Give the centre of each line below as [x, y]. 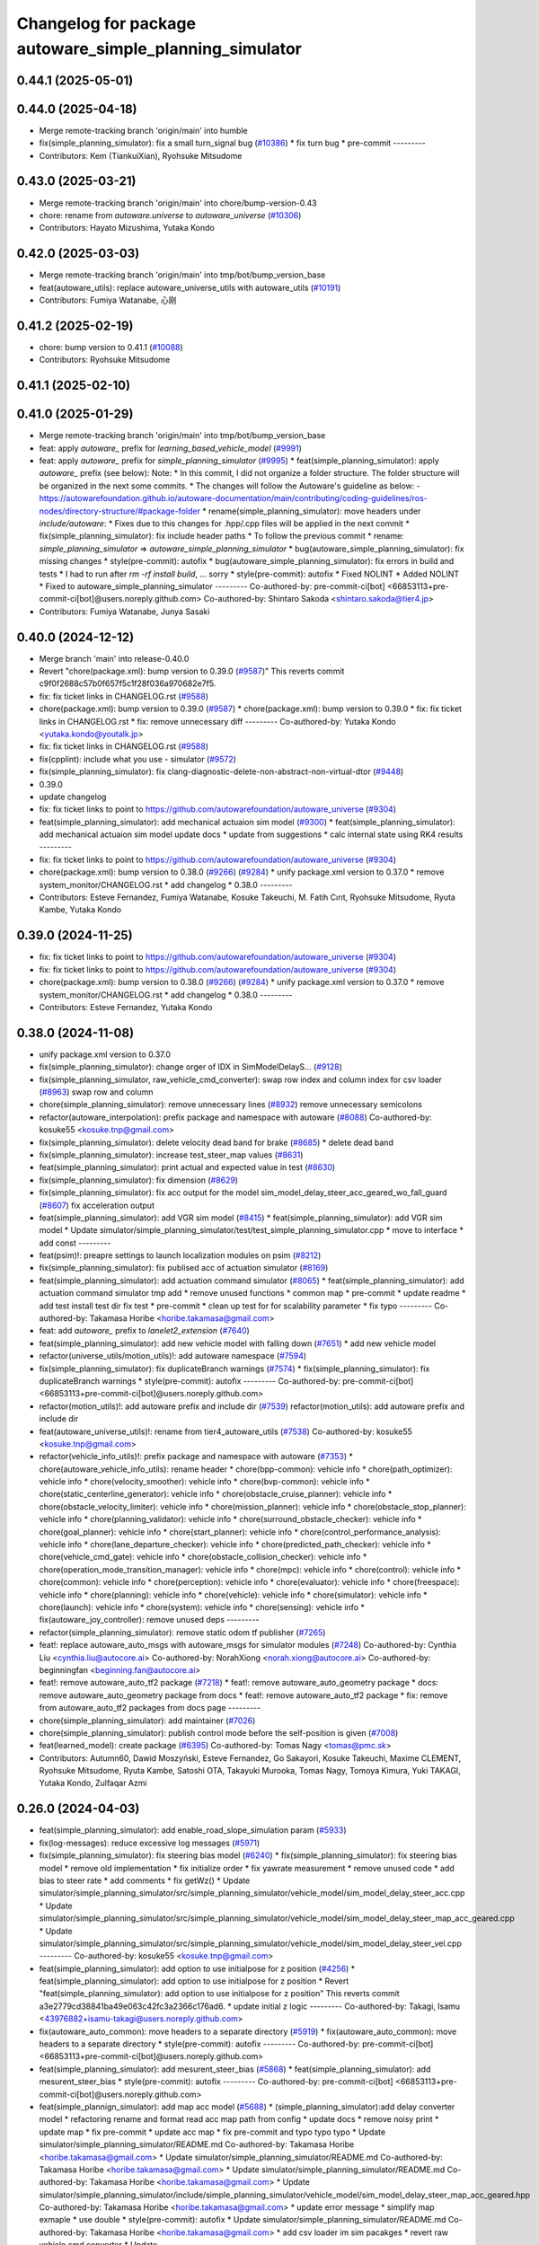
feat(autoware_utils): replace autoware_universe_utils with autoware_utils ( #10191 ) [190, 287]
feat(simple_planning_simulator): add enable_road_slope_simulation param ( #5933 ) [193, 1830]
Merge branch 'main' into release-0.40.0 [114, 658]
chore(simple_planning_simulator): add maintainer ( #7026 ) [147, 1721]
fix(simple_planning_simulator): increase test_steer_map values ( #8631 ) [171, 1155]
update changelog [73, 797]
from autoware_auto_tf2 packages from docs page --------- [150, 1708]
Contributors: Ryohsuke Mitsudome [105, 360]
